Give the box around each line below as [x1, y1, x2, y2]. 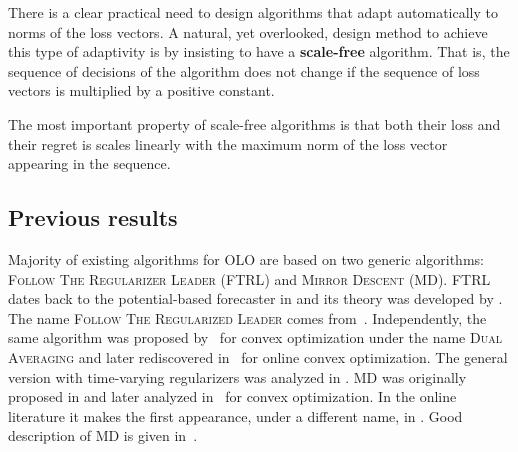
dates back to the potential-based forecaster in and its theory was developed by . [8, 288, 503, 309]
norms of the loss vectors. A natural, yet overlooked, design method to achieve [8, 21, 488, 42]
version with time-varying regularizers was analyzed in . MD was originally [8, 366, 467, 387]
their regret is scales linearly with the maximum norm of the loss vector [8, 133, 448, 154]
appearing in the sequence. [8, 153, 171, 174]
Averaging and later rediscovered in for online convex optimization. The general [8, 346, 508, 367]
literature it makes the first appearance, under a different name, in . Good [8, 405, 463, 426]
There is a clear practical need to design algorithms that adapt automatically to [8, 2, 498, 22]
